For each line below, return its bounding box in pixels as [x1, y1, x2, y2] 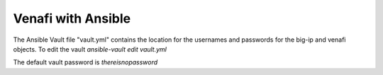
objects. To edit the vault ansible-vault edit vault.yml [13, 45, 167, 53]
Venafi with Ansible [13, 11, 131, 26]
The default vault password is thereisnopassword [13, 58, 158, 67]
